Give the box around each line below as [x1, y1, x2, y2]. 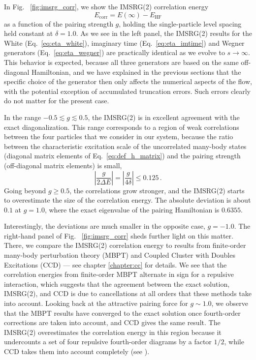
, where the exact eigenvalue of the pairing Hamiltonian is [44, 204, 220, 214]
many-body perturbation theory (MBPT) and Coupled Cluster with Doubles [4, 250, 235, 260]
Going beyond [4, 185, 46, 195]
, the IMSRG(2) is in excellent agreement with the [88, 112, 240, 122]
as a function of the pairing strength [4, 18, 113, 29]
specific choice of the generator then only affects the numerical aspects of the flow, [4, 76, 252, 87]
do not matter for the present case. [4, 95, 109, 106]
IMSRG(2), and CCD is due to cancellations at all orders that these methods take [4, 288, 252, 299]
